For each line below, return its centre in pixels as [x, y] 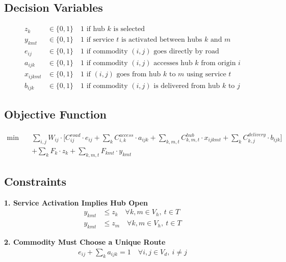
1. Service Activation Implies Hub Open [76, 202]
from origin [218, 63]
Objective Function [56, 114]
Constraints [35, 181]
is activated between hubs [162, 40]
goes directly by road [186, 52]
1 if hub [93, 29]
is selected [129, 29]
